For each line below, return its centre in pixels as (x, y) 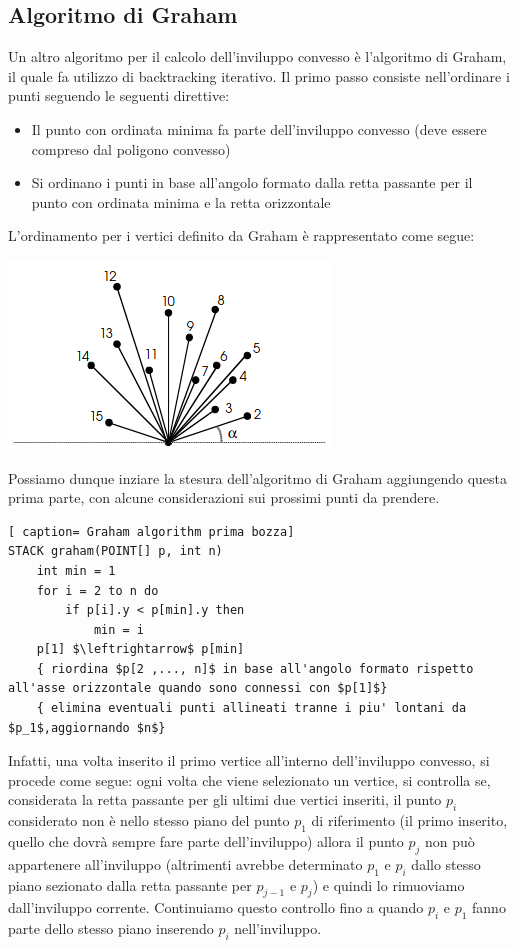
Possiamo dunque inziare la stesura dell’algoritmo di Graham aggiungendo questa (258, 477)
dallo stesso (446, 863)
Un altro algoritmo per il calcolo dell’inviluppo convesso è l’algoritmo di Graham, (257, 56)
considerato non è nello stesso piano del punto (149, 820)
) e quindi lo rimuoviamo (388, 884)
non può (450, 841)
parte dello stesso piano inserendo (111, 928)
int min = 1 (76, 570)
